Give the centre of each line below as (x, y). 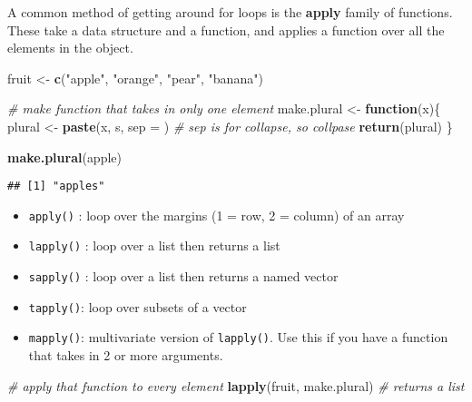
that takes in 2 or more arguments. (126, 355)
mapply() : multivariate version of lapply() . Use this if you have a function (238, 337)
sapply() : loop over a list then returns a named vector (183, 276)
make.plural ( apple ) (65, 157)
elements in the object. (70, 48)
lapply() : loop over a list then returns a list (154, 245)
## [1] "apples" (56, 186)
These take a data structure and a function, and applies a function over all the (226, 29)
